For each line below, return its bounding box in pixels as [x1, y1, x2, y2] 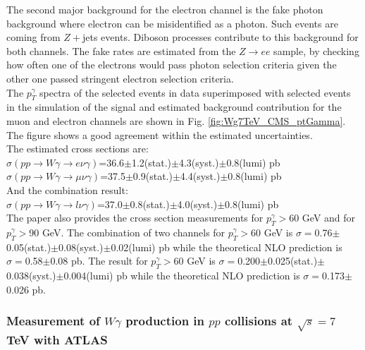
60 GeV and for [289, 210, 356, 225]
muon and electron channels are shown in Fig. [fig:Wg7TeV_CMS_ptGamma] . [6, 113, 346, 128]
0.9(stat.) [132, 169, 173, 183]
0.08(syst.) [58, 239, 104, 254]
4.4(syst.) [180, 169, 221, 183]
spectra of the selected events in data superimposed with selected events [39, 85, 351, 99]
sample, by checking [273, 43, 359, 58]
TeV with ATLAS [6, 330, 108, 348]
